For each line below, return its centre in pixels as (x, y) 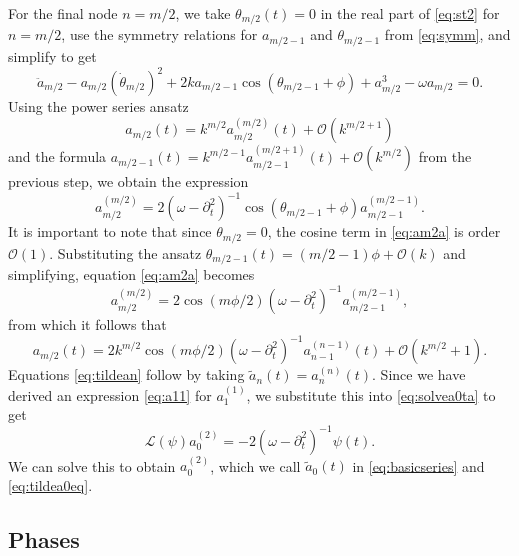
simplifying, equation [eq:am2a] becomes (131, 274)
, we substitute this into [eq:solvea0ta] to (371, 394)
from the (445, 156)
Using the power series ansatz (98, 106)
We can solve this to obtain (92, 465)
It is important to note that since (110, 231)
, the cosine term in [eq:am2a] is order (384, 231)
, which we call (255, 465)
